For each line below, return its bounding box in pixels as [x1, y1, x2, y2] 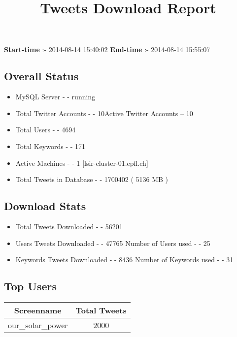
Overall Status [4, 68, 79, 84]
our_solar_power [8, 319, 68, 331]
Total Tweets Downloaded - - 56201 [15, 221, 123, 231]
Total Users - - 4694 [15, 124, 76, 135]
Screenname [14, 304, 62, 316]
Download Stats [4, 198, 86, 214]
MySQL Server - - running [15, 92, 96, 102]
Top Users [4, 278, 57, 294]
